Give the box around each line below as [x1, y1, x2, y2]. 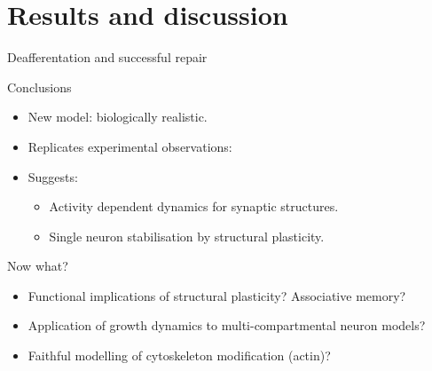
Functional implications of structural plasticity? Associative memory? [27, 286, 406, 304]
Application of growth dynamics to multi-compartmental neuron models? [27, 316, 426, 335]
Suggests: [27, 167, 78, 185]
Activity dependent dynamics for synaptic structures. [49, 197, 339, 216]
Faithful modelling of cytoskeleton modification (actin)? [27, 346, 331, 365]
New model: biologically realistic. [27, 107, 208, 126]
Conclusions [7, 77, 72, 96]
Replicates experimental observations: [27, 137, 232, 155]
